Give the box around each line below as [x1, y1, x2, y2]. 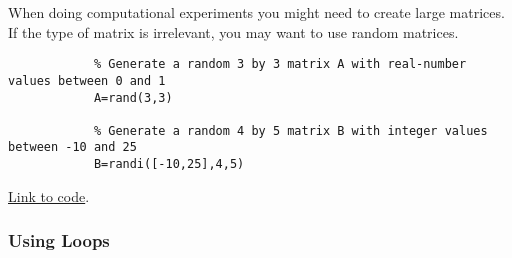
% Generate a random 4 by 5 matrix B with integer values [93, 123, 488, 138]
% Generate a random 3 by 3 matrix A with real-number [93, 57, 467, 72]
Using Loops [8, 228, 110, 253]
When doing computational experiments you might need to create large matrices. [8, 2, 505, 22]
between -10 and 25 [8, 140, 137, 155]
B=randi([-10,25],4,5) [93, 157, 245, 172]
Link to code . [8, 185, 90, 206]
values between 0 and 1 [8, 73, 166, 88]
